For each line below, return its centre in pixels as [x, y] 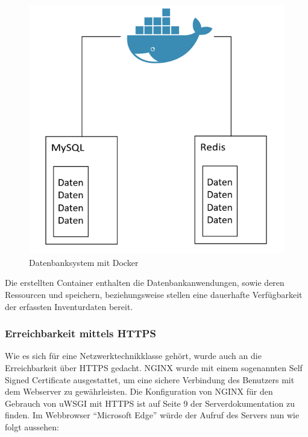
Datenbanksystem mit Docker [84, 262]
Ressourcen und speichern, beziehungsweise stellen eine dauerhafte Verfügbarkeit [154, 294]
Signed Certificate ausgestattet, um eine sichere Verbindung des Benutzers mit [150, 379]
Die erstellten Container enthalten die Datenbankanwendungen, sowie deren [145, 283]
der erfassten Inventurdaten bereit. [69, 306]
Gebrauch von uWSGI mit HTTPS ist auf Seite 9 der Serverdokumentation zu [150, 403]
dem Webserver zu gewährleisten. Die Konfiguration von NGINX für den [139, 391]
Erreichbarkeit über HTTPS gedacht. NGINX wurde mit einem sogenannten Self [154, 367]
